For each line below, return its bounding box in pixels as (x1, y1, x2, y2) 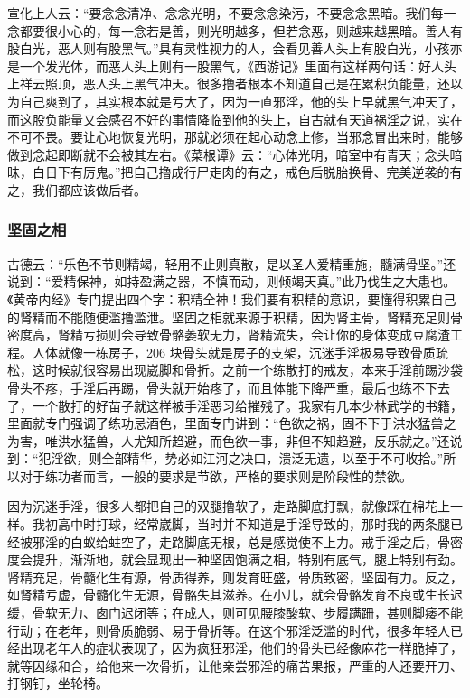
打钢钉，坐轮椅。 (7, 674, 108, 693)
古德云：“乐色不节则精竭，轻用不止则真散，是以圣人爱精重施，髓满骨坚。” (7, 254, 444, 273)
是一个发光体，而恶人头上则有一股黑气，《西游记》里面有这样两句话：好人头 (7, 56, 456, 75)
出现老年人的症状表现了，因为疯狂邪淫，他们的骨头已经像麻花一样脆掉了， (19, 638, 463, 657)
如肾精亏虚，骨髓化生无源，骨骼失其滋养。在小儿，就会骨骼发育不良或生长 (7, 585, 450, 604)
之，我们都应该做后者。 (7, 180, 146, 199)
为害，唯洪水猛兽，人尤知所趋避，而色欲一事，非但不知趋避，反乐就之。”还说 (7, 431, 463, 450)
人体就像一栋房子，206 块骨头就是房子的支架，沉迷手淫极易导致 (32, 342, 410, 361)
